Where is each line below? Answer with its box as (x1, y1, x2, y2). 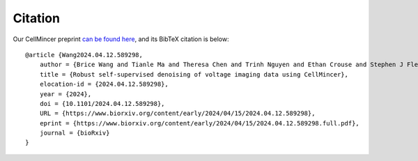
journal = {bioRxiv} (39, 129, 110, 137)
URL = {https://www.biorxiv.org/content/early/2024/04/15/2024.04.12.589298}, (39, 109, 316, 118)
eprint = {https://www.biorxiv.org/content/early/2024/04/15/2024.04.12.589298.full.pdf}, (39, 119, 360, 127)
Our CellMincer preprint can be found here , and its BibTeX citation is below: (13, 35, 229, 43)
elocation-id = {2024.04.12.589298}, (39, 80, 169, 89)
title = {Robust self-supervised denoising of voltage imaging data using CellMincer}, (39, 70, 348, 78)
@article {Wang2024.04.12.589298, (25, 51, 143, 59)
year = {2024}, (39, 90, 92, 98)
